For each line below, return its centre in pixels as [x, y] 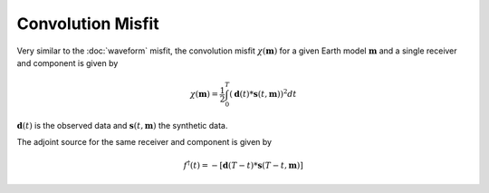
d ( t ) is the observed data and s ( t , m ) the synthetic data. [122, 125]
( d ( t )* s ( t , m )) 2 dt [263, 93]
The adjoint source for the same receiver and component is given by [144, 142]
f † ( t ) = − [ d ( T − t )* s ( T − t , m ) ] [243, 165]
